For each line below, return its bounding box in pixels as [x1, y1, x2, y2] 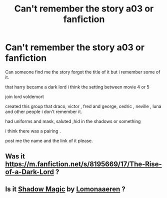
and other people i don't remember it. [5, 108, 82, 114]
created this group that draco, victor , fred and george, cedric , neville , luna [5, 103, 161, 109]
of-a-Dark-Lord [5, 168, 54, 176]
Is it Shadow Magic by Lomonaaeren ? [5, 184, 126, 193]
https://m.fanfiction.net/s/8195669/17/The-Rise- [5, 160, 162, 168]
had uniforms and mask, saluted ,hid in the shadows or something [5, 118, 141, 124]
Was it [5, 152, 25, 160]
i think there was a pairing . [5, 128, 61, 134]
